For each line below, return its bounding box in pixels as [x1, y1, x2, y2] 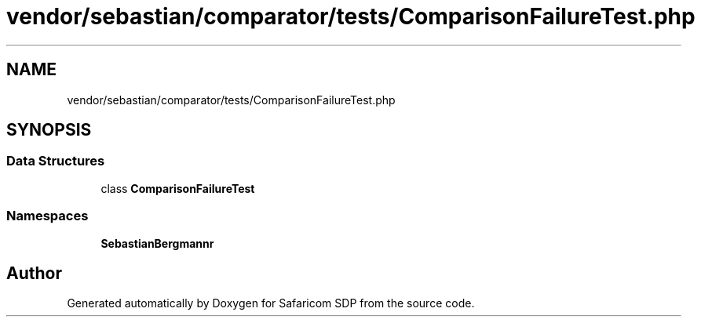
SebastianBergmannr [100, 236, 214, 250]
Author [6, 263, 62, 283]
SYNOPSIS [6, 120, 92, 140]
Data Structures [6, 153, 105, 169]
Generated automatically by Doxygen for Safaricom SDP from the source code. [67, 296, 475, 310]
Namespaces [6, 208, 89, 224]
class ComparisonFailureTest [100, 181, 255, 195]
